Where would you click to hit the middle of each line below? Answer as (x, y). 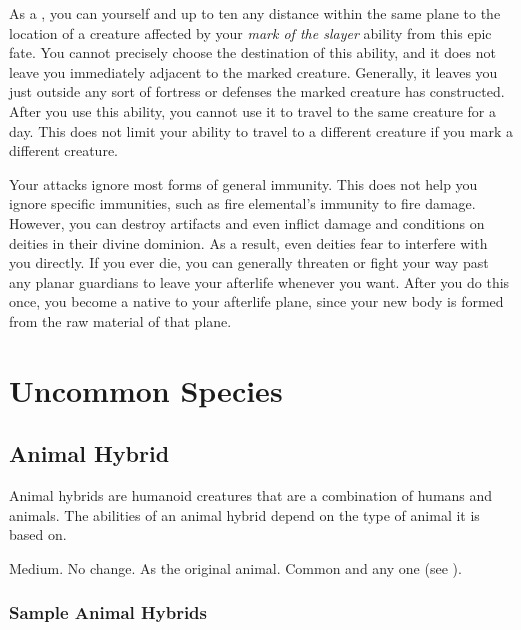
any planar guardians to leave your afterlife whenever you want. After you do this (259, 281)
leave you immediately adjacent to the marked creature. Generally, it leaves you (253, 71)
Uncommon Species (146, 389)
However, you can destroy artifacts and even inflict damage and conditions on (247, 222)
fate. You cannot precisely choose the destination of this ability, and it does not (252, 52)
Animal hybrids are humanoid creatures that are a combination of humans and (251, 495)
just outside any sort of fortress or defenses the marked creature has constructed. (257, 91)
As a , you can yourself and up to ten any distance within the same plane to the (255, 13)
